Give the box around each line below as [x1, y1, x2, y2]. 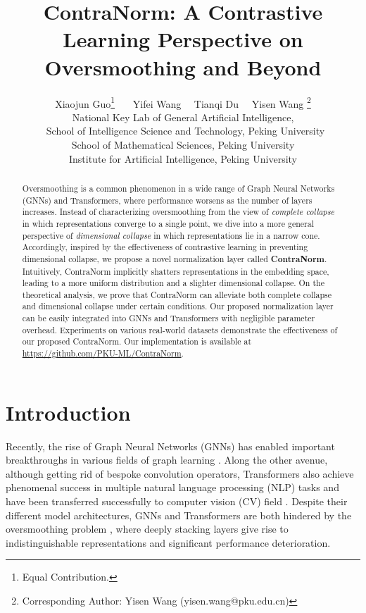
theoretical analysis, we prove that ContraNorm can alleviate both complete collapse [22, 288, 332, 300]
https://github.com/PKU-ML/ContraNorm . [22, 347, 184, 359]
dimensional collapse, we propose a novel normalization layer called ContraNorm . [22, 252, 327, 265]
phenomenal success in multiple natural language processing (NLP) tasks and [6, 480, 339, 495]
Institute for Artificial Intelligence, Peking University [68, 151, 298, 166]
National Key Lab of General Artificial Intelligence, [72, 109, 294, 124]
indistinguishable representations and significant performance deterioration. [6, 535, 331, 550]
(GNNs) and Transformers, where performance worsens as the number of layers [22, 194, 313, 206]
